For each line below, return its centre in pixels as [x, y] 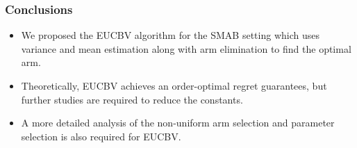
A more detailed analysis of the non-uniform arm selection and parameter [178, 123]
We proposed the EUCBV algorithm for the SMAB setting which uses [170, 35]
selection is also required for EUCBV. [101, 136]
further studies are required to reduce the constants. [132, 99]
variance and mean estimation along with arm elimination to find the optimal [186, 48]
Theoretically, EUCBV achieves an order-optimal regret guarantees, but [174, 85]
